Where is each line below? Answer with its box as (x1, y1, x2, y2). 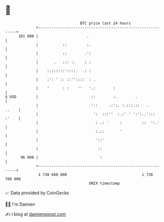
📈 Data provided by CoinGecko (5, 190, 69, 196)
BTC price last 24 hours (80, 21, 131, 26)
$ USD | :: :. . (5, 94, 138, 99)
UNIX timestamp (89, 180, 120, 186)
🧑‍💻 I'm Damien (5, 201, 35, 207)
